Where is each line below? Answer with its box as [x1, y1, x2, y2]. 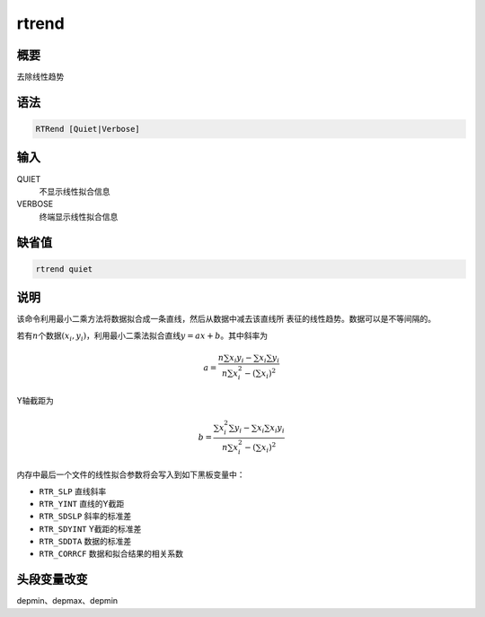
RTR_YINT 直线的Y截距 [39, 498, 125, 508]
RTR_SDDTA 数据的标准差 [39, 536, 132, 547]
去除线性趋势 [16, 72, 65, 83]
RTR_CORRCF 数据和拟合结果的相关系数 [39, 548, 184, 560]
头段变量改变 [16, 572, 88, 587]
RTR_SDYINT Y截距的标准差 [39, 523, 142, 534]
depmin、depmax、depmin [16, 595, 119, 606]
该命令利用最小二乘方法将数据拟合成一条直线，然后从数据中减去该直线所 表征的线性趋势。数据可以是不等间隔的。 [16, 314, 436, 325]
